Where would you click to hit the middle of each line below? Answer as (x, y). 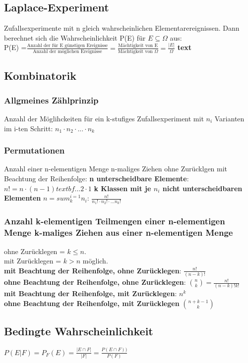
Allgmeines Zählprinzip (51, 100)
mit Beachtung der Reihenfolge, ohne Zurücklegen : (93, 270)
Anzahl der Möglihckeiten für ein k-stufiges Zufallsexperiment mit (104, 119)
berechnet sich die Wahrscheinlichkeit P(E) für (75, 37)
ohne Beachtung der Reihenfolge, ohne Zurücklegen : (95, 282)
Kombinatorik (40, 76)
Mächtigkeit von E (138, 46)
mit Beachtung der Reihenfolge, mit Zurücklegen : (91, 293)
